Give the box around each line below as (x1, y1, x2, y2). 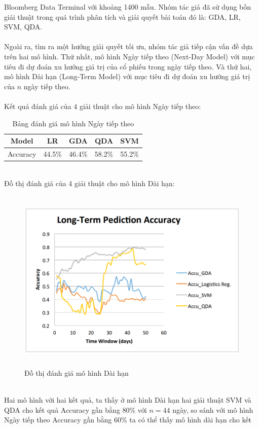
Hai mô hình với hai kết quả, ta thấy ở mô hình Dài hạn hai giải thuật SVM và (4, 395, 251, 405)
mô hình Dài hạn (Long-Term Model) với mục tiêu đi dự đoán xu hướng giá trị (4, 71, 250, 82)
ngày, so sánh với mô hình (172, 404, 253, 415)
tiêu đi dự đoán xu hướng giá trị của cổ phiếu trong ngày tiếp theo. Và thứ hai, (4, 61, 252, 72)
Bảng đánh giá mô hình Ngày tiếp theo (12, 118, 134, 128)
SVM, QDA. (4, 21, 43, 32)
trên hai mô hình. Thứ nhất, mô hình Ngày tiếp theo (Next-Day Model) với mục (4, 51, 255, 61)
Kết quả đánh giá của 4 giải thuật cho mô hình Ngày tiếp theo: (4, 100, 201, 111)
